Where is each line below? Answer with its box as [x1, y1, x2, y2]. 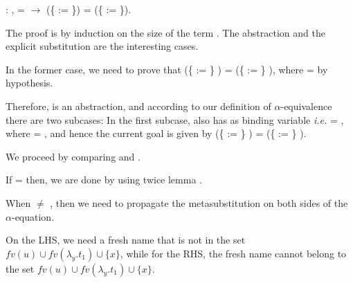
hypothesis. [6, 75, 53, 90]
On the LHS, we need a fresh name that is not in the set [6, 232, 246, 247]
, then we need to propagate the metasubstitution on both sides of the [50, 195, 348, 210]
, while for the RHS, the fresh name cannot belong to [120, 246, 347, 260]
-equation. [11, 209, 55, 223]
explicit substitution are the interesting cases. [6, 39, 199, 53]
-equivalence [280, 98, 332, 113]
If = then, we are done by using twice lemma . [6, 172, 202, 187]
